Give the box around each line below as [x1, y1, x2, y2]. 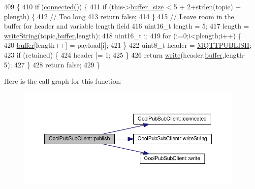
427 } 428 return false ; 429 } [14, 59, 100, 69]
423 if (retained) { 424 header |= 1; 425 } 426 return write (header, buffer [4, 49, 223, 60]
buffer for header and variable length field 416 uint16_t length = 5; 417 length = [4, 21, 249, 31]
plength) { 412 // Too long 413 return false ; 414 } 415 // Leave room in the [4, 11, 234, 21]
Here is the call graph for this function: [4, 76, 122, 86]
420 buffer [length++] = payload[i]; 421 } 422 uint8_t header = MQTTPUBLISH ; [4, 40, 252, 50]
